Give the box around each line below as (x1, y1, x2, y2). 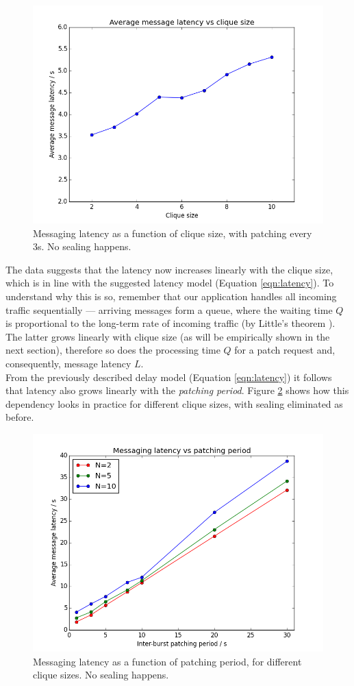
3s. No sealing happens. (33, 239, 131, 254)
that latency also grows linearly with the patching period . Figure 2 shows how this (5, 383, 349, 397)
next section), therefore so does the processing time (5, 343, 220, 357)
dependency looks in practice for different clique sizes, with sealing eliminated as (5, 396, 343, 411)
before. (5, 410, 34, 424)
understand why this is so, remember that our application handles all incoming (5, 289, 337, 303)
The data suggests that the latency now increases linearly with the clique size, (5, 262, 333, 276)
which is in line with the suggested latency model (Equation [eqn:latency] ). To (5, 275, 334, 290)
